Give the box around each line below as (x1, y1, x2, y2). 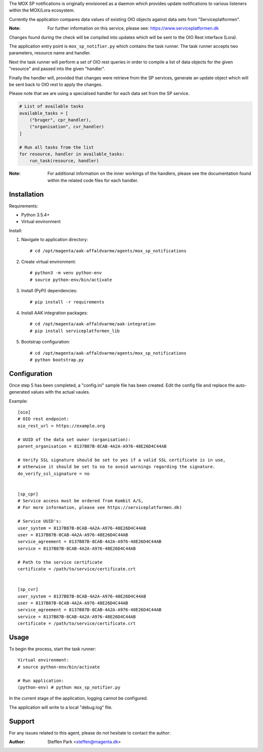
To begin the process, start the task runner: (9, 646, 96, 652)
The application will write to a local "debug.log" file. (9, 704, 113, 710)
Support (9, 717, 35, 725)
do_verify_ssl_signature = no (18, 470, 90, 476)
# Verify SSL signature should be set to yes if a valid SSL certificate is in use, (18, 457, 226, 463)
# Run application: (18, 677, 64, 683)
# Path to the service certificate (18, 559, 103, 565)
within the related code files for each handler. (47, 177, 139, 183)
